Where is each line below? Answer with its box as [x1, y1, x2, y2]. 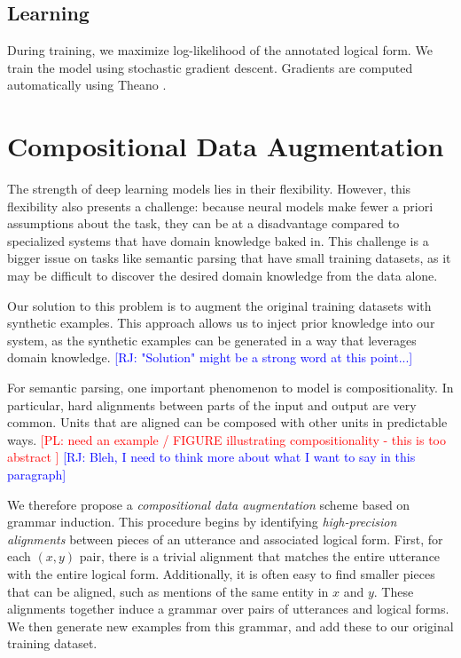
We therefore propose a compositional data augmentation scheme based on [7, 495, 410, 513]
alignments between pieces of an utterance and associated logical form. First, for [7, 529, 443, 548]
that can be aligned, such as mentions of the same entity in [7, 582, 329, 600]
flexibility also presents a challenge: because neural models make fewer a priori [7, 196, 434, 215]
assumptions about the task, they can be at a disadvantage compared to [7, 214, 400, 233]
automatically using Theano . [7, 75, 167, 94]
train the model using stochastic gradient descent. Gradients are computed [7, 58, 413, 76]
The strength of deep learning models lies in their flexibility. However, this [7, 179, 411, 198]
